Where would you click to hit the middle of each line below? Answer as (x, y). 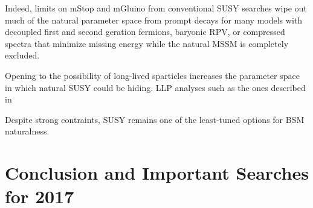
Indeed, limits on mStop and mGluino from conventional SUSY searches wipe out (156, 8)
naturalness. (27, 131)
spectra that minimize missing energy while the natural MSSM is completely (147, 43)
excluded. (22, 55)
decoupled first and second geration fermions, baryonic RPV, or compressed (145, 32)
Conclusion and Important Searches (157, 173)
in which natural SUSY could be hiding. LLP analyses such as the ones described (155, 87)
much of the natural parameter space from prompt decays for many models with (154, 20)
